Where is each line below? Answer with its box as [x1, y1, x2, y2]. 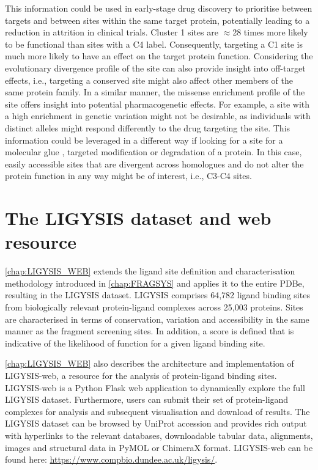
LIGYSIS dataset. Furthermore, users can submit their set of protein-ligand [5, 393, 289, 406]
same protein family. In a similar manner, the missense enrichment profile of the [5, 86, 305, 98]
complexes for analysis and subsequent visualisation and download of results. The [5, 405, 310, 417]
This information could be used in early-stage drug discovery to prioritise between [5, 2, 312, 14]
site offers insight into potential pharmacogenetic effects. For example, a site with [5, 97, 310, 110]
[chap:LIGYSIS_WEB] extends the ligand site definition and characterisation [5, 265, 295, 277]
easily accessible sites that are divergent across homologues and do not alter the [5, 157, 304, 170]
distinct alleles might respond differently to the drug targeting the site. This [5, 121, 290, 134]
